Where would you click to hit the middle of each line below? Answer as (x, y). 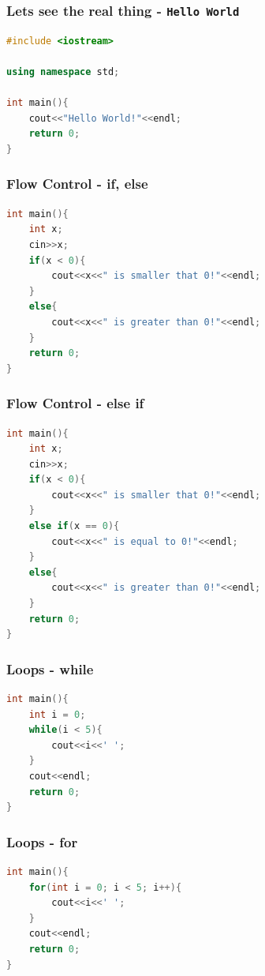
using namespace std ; (63, 71)
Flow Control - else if (75, 403)
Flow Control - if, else (77, 184)
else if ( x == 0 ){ (74, 526)
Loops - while (50, 668)
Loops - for (42, 841)
